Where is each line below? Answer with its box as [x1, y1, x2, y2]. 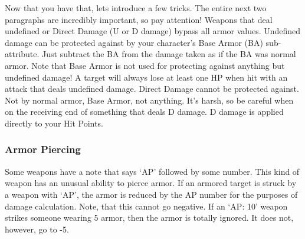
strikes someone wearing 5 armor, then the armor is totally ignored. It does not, [5, 211, 294, 224]
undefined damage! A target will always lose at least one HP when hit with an [5, 71, 288, 83]
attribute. [5, 48, 40, 60]
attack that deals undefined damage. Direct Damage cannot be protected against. [5, 82, 299, 95]
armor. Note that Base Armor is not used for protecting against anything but [5, 59, 285, 71]
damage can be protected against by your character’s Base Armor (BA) [5, 36, 263, 48]
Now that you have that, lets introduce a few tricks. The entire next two [5, 2, 267, 14]
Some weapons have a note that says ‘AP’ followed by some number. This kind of [5, 165, 300, 177]
